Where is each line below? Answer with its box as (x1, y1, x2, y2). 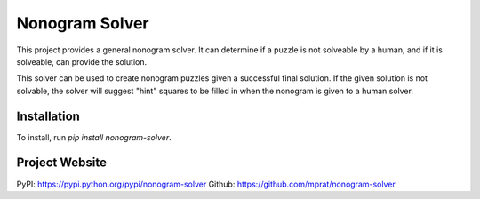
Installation (16, 108, 80, 123)
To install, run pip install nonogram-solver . (16, 131, 172, 142)
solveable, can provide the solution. (16, 56, 148, 67)
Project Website (16, 155, 107, 171)
